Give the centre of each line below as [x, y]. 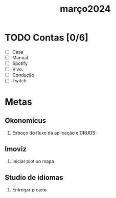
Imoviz [16, 149]
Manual [20, 58]
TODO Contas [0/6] [47, 38]
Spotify [20, 63]
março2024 [85, 9]
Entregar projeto [29, 189]
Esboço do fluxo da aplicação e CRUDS [54, 133]
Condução [23, 75]
